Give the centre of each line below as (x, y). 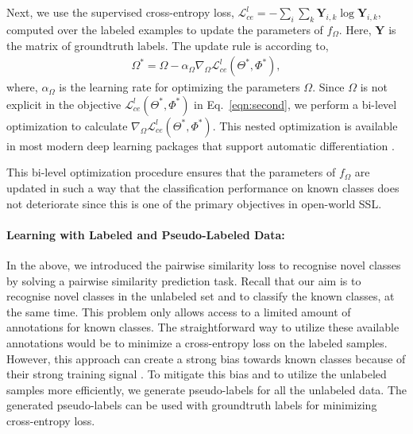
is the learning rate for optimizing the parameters (179, 87)
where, (22, 87)
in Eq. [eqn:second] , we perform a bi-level (295, 104)
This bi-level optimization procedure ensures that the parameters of (171, 172)
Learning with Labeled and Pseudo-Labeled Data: (146, 234)
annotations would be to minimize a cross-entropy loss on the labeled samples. (197, 342)
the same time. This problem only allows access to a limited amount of (179, 311)
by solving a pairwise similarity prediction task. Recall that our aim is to (184, 280)
